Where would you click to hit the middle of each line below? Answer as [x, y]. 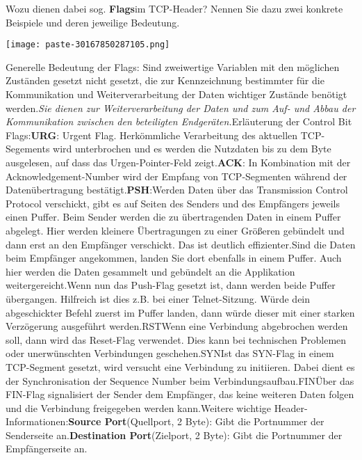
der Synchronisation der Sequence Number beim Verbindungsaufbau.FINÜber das [180, 380]
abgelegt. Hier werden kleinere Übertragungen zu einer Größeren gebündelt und [175, 230]
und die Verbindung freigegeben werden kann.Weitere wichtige [139, 407]
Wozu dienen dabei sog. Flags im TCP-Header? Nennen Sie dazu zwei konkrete [174, 8]
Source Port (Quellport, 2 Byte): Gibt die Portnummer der [196, 421]
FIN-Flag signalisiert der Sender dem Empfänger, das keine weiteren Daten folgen [180, 394]
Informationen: [37, 421]
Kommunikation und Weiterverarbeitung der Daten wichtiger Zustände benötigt [176, 94]
